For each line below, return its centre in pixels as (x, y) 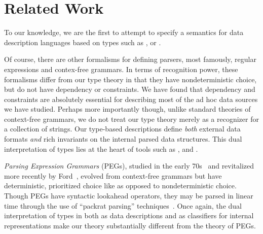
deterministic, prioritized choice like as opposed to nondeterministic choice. (120, 186)
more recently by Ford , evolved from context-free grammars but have (113, 175)
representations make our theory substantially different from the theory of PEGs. (130, 225)
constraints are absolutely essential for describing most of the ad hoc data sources (131, 99)
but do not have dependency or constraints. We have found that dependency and (130, 89)
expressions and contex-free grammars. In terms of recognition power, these (121, 69)
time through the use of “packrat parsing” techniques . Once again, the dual (123, 205)
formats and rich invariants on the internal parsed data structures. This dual (123, 139)
